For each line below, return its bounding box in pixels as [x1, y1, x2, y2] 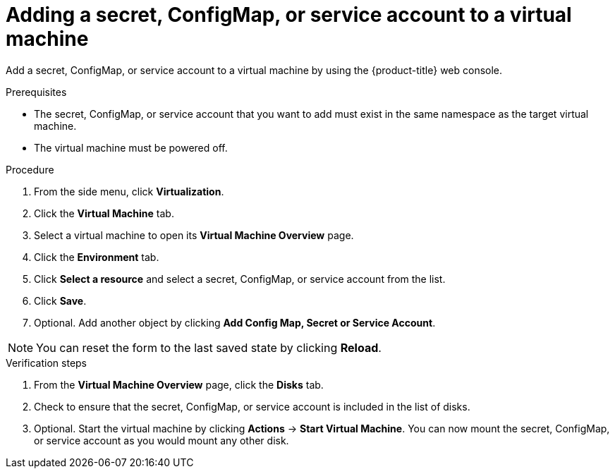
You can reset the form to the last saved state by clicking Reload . [36, 340, 382, 355]
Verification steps [6, 356, 87, 369]
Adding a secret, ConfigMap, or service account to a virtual [6, 3, 572, 27]
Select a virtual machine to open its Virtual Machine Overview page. [34, 229, 354, 241]
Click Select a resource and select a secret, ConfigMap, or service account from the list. [34, 272, 446, 285]
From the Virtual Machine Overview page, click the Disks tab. [34, 378, 324, 391]
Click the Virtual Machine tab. [34, 207, 174, 219]
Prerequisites [6, 85, 67, 98]
